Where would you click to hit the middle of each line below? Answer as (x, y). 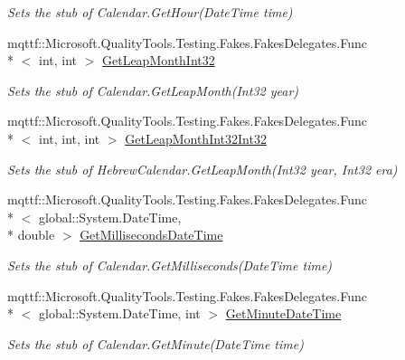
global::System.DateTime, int (119, 313)
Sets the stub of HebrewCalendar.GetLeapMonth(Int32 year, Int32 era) (202, 169)
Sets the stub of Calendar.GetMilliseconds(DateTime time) (170, 265)
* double (31, 235)
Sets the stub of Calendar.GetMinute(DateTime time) (155, 343)
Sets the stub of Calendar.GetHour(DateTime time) (150, 12)
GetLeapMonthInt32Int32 (196, 138)
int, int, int (69, 138)
